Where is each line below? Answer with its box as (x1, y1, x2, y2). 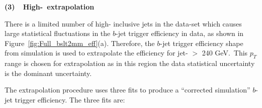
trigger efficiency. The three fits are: (15, 94, 125, 104)
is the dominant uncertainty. (5, 67, 92, 78)
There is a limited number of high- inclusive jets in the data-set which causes (5, 18, 242, 28)
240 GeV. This (202, 47, 248, 58)
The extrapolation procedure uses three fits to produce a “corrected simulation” (5, 84, 250, 95)
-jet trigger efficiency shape (160, 37, 243, 48)
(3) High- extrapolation (5, 1, 95, 11)
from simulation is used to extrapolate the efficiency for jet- (5, 47, 188, 58)
